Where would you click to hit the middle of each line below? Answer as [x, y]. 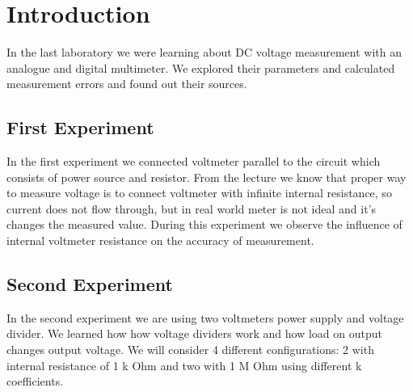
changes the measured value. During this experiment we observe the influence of [204, 224]
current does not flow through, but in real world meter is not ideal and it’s [192, 208]
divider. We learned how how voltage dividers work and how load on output [194, 333]
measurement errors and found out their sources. [127, 84]
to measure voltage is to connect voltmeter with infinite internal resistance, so [199, 193]
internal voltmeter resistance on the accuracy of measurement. [160, 240]
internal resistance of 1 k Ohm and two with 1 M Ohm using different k [184, 365]
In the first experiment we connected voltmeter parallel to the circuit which [194, 161]
